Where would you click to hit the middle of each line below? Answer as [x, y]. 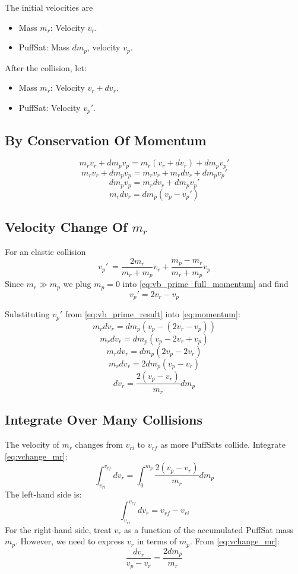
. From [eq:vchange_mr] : [234, 541]
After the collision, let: [46, 67]
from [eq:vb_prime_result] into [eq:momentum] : [153, 314]
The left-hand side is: [43, 494]
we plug [77, 284]
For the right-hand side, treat [58, 529]
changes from [99, 444]
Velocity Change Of [66, 227]
